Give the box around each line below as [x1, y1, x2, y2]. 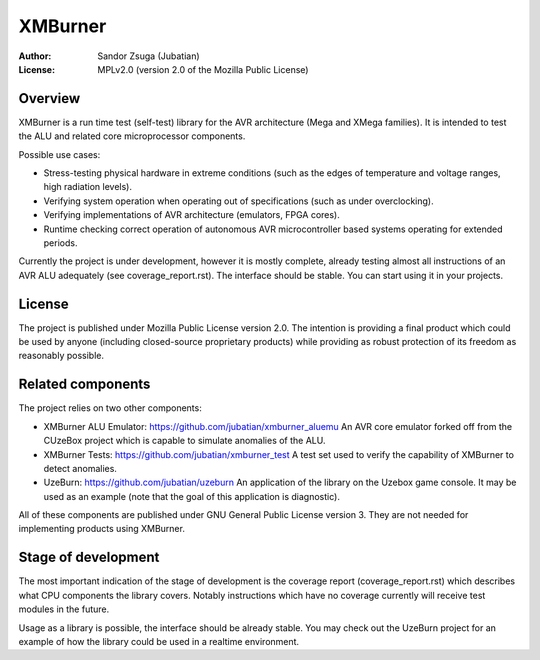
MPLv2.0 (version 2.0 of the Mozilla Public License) [97, 63, 309, 75]
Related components [18, 376, 151, 393]
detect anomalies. [43, 462, 117, 474]
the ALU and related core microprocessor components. [18, 130, 246, 142]
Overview [18, 90, 81, 107]
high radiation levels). [43, 181, 132, 193]
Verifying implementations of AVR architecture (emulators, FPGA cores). [43, 209, 340, 221]
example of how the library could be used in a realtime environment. [18, 635, 300, 647]
